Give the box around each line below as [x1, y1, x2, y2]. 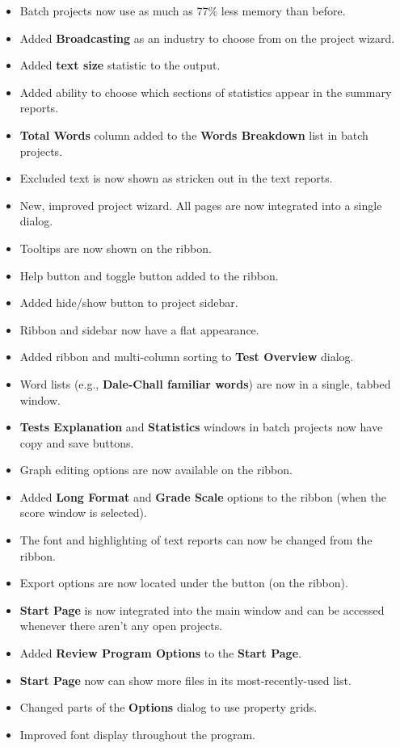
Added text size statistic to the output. [19, 57, 221, 74]
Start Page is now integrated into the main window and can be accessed [19, 601, 385, 618]
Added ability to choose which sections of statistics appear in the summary [19, 83, 392, 100]
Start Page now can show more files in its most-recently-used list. [19, 671, 352, 688]
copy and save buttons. [19, 434, 134, 451]
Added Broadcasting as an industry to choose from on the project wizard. [19, 29, 395, 46]
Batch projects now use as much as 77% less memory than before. [19, 2, 346, 19]
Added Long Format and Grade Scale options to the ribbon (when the [19, 488, 386, 505]
